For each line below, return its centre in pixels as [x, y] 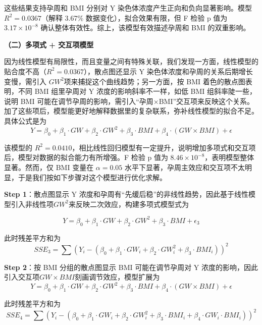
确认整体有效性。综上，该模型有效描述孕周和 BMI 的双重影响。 [145, 28]
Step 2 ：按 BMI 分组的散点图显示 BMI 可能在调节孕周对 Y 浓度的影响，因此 [131, 267]
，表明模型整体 [229, 157]
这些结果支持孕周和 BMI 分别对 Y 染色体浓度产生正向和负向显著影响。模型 [128, 8]
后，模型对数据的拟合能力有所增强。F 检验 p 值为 [86, 157]
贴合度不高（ [25, 71]
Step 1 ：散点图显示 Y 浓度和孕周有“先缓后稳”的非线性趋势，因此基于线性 [126, 194]
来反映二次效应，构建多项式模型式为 [128, 204]
